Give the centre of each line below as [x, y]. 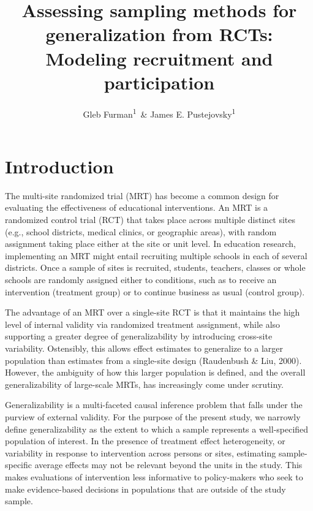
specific [19, 465]
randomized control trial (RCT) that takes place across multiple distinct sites [150, 220]
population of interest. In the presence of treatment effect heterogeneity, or [145, 441]
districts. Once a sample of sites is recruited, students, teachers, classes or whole [155, 267]
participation [159, 82]
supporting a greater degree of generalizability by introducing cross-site [139, 336]
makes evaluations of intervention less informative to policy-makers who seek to [154, 476]
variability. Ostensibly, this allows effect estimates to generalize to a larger [144, 348]
